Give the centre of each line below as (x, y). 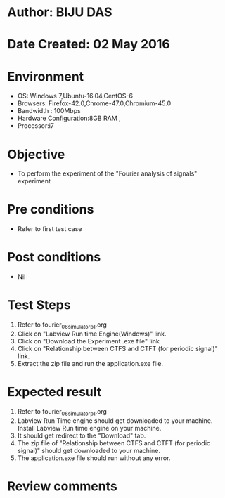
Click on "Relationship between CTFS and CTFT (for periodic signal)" (117, 348)
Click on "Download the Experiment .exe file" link (89, 341)
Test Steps (39, 305)
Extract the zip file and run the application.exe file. (90, 363)
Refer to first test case (50, 229)
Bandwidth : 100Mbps (49, 111)
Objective (36, 154)
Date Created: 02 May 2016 (89, 45)
